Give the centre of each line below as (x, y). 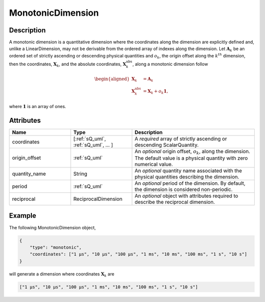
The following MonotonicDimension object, (53, 227)
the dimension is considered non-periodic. (184, 190)
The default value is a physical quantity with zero (191, 158)
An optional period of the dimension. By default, (190, 183)
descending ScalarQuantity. (167, 145)
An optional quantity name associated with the (188, 171)
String (80, 174)
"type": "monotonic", (56, 247)
